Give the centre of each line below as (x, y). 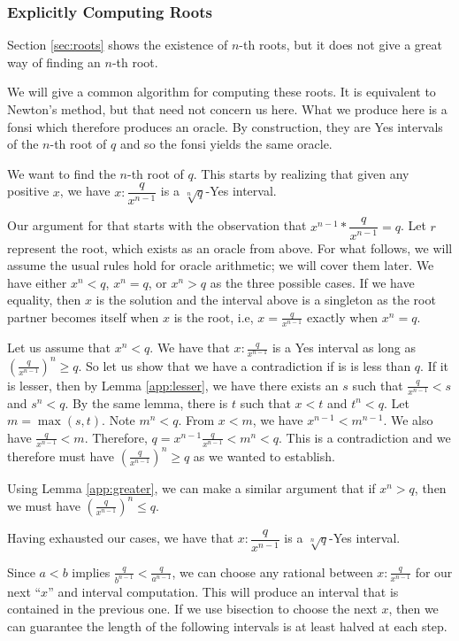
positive (28, 191)
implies (91, 571)
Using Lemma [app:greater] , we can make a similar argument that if (191, 487)
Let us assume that (59, 348)
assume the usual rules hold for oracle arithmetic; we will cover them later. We (221, 265)
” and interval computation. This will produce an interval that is (223, 591)
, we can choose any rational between (272, 571)
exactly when (343, 317)
